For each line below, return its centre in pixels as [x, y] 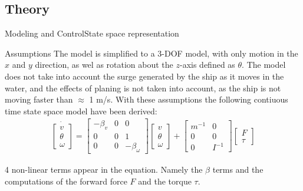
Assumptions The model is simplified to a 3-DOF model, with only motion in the [151, 53]
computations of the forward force [66, 181]
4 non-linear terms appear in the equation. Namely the [104, 169]
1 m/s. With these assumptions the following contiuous [189, 99]
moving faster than [39, 99]
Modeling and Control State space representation [92, 33]
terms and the [238, 169]
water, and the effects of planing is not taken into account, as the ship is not [143, 88]
